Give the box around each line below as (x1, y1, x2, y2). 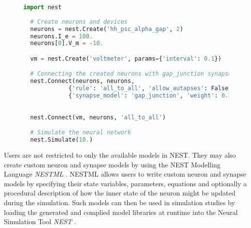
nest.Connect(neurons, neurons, (30, 78, 135, 85)
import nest (23, 4, 62, 11)
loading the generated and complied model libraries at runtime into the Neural (4, 207, 238, 217)
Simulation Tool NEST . (4, 216, 76, 227)
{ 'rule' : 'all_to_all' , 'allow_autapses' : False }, (68, 85, 235, 92)
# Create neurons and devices (30, 18, 128, 25)
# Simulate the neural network (30, 129, 131, 136)
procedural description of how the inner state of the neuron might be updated (4, 188, 235, 198)
